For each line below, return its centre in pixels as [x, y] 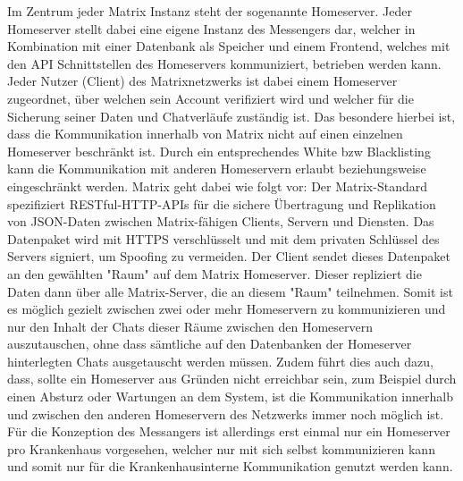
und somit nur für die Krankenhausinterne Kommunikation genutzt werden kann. [230, 466]
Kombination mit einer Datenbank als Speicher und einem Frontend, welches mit [229, 46]
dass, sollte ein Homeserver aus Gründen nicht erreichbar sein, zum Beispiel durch [232, 379]
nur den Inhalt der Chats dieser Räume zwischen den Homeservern [190, 326]
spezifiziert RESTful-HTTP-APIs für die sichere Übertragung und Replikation [222, 203]
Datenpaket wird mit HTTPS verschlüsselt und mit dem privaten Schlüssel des [223, 238]
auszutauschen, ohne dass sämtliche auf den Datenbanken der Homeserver [210, 344]
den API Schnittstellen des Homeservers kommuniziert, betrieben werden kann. [224, 63]
